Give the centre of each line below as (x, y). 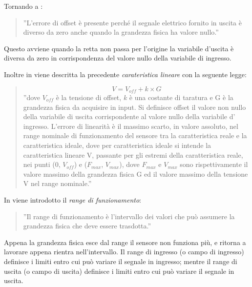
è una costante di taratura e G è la (181, 97)
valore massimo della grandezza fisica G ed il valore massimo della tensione (136, 174)
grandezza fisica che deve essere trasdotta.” (87, 226)
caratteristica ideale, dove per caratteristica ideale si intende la (117, 145)
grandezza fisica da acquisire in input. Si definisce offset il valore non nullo (135, 107)
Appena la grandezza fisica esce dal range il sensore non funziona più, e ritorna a (125, 242)
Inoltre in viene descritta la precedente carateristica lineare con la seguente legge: (125, 74)
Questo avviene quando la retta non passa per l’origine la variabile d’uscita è (119, 48)
